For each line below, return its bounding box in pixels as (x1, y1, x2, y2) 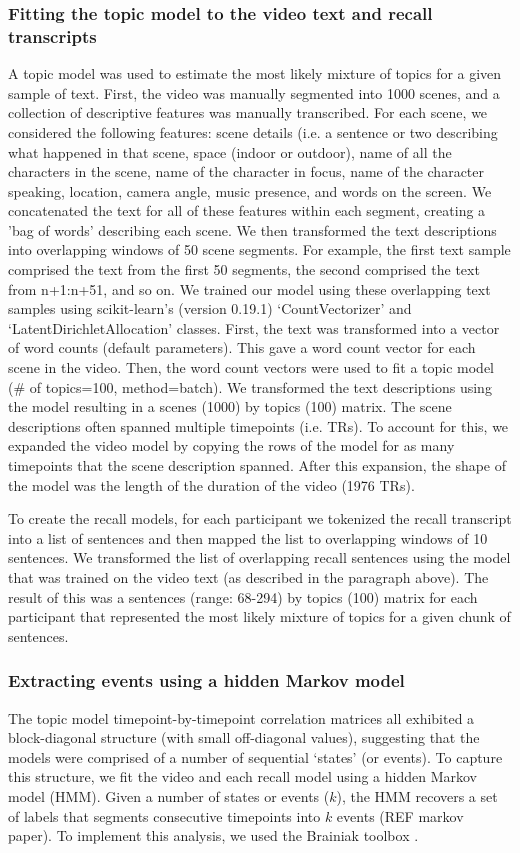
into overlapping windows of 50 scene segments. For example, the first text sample (8, 239, 511, 260)
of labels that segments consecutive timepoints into (8, 805, 321, 826)
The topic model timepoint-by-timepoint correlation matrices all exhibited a (8, 707, 475, 728)
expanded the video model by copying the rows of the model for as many (8, 435, 455, 456)
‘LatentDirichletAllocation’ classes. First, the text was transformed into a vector (8, 317, 500, 338)
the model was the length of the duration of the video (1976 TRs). (8, 474, 415, 495)
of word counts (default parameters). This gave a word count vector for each (8, 337, 476, 358)
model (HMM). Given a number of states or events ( (8, 785, 330, 806)
